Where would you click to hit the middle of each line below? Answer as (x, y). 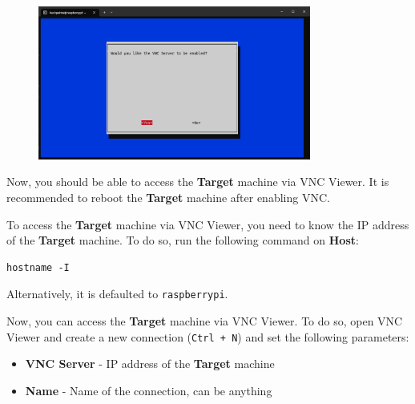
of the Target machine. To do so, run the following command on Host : (183, 240)
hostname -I (38, 267)
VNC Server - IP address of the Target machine (150, 364)
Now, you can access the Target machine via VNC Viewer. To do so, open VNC (205, 321)
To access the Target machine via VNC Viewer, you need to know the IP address (208, 224)
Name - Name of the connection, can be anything (149, 390)
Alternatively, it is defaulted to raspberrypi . (117, 294)
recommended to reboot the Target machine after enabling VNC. (168, 197)
